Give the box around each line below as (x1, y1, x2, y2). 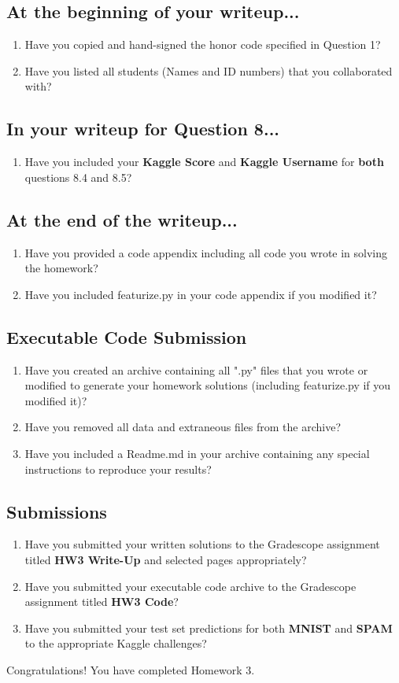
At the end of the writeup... (6, 207, 238, 231)
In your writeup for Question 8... (6, 116, 280, 141)
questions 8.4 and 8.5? (24, 168, 132, 185)
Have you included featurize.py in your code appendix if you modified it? (24, 286, 377, 302)
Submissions (6, 499, 107, 523)
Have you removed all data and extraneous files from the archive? (24, 419, 342, 435)
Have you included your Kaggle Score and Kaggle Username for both (24, 153, 384, 170)
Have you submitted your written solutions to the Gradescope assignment (24, 536, 380, 552)
